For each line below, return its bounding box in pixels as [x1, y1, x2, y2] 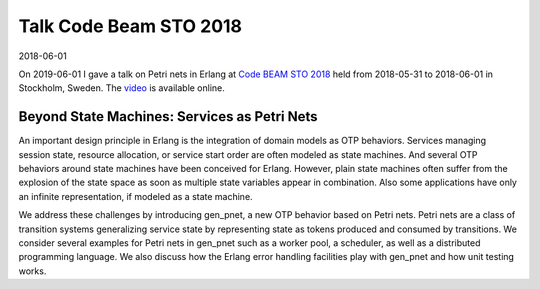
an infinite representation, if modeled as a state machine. [18, 190, 254, 202]
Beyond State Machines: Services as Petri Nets [18, 108, 319, 125]
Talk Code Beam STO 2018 [18, 15, 243, 37]
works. [18, 265, 47, 277]
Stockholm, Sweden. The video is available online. [18, 82, 225, 94]
